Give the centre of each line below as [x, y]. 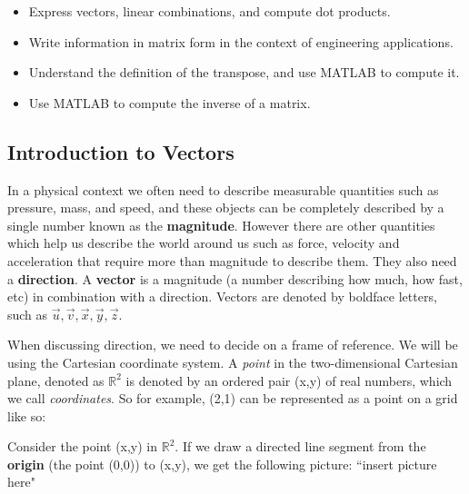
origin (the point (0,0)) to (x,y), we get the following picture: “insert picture [222, 464]
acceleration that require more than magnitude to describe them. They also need [232, 260]
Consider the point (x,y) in [83, 446]
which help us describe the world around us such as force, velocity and [204, 243]
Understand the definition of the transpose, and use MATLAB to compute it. [244, 72]
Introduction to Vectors [121, 151]
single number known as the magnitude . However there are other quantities [221, 225]
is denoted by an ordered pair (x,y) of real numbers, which [289, 380]
